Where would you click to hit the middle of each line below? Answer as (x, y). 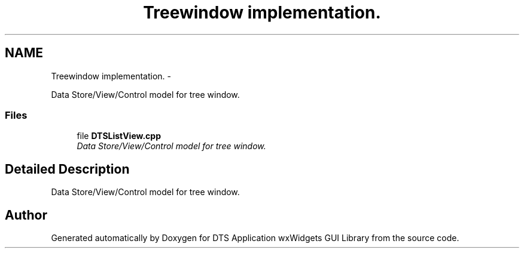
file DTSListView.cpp (119, 136)
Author (26, 215)
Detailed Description (67, 169)
